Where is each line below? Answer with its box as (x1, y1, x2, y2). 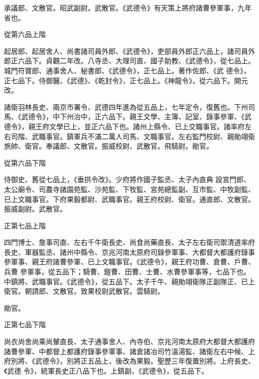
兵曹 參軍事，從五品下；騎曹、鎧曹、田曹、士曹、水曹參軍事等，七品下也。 (4, 266, 251, 277)
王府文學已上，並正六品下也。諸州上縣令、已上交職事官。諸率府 (35, 121, 245, 131)
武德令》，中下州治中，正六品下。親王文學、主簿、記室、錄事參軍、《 (21, 111, 245, 122)
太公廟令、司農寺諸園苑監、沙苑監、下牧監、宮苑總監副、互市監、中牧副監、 (4, 184, 255, 194)
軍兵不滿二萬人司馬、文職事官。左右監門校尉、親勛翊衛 (73, 131, 255, 141)
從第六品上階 (4, 29, 46, 39)
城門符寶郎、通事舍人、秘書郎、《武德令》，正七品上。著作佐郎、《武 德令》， (4, 65, 251, 75)
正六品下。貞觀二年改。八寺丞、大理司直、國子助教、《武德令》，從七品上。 (10, 55, 255, 66)
